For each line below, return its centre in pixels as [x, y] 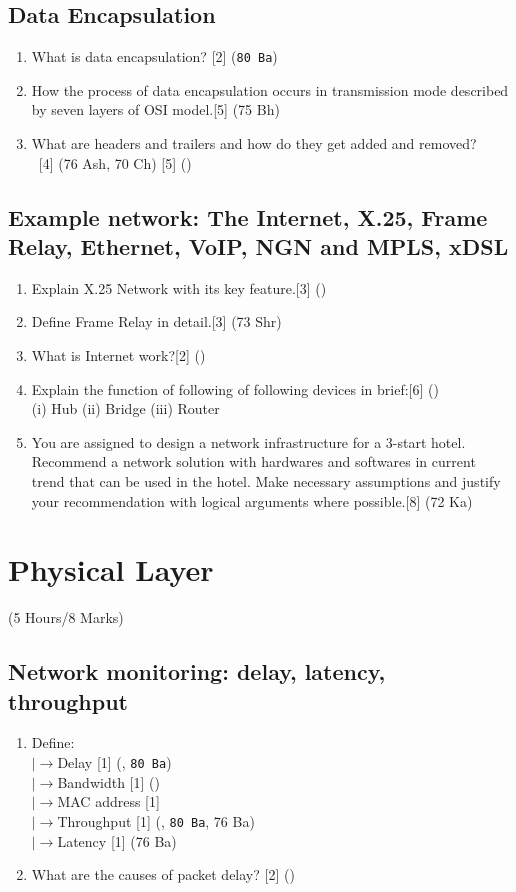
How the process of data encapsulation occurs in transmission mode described [270, 89]
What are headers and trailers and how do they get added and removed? [254, 143]
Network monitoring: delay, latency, [197, 671]
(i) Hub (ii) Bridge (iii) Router [125, 408]
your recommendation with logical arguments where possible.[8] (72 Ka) [252, 500]
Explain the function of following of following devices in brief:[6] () [235, 388]
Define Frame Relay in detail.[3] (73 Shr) [156, 321]
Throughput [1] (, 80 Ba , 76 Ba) [156, 820]
